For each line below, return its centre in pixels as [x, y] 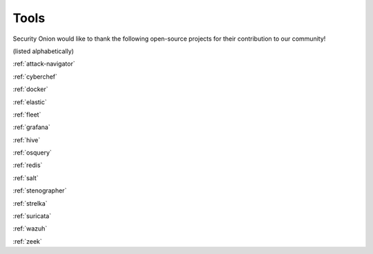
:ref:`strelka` [30, 203]
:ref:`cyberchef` [35, 77]
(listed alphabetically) [43, 51]
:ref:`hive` [27, 140]
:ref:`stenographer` [40, 190]
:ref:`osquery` [32, 153]
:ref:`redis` [28, 165]
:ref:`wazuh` [30, 228]
